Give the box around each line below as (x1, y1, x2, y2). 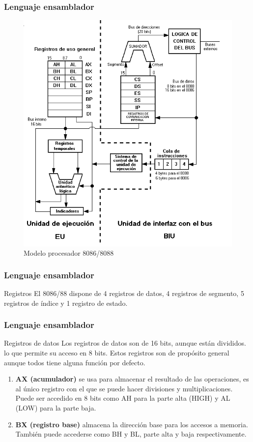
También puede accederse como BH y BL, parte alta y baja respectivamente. (15, 429, 247, 439)
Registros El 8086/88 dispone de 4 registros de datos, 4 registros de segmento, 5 (4, 288, 244, 298)
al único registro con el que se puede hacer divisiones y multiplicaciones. (15, 383, 233, 393)
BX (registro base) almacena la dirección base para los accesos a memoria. (15, 419, 248, 429)
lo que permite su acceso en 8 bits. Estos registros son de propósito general (4, 347, 229, 357)
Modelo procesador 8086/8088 (24, 248, 114, 258)
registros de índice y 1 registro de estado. (4, 297, 128, 308)
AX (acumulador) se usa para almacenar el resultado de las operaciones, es (15, 374, 249, 384)
